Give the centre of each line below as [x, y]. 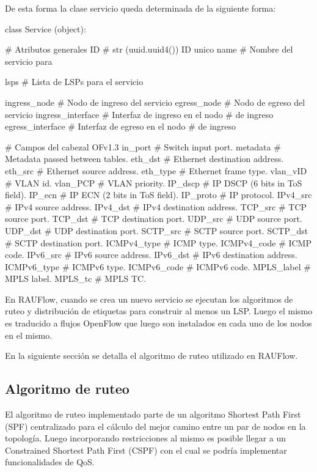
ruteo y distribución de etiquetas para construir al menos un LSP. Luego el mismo [159, 311]
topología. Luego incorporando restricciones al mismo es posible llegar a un [146, 438]
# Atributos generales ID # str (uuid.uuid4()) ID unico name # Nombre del [149, 49]
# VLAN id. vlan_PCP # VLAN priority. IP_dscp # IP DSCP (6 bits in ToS [154, 183]
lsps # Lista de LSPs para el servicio [74, 82]
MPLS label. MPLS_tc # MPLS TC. [76, 278]
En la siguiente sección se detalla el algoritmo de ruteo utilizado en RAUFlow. [151, 356]
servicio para [29, 61]
